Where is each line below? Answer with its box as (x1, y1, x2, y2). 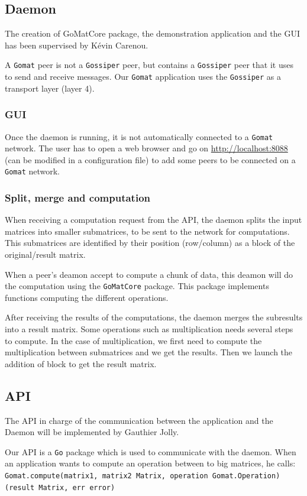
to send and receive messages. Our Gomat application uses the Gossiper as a (5, 70, 281, 83)
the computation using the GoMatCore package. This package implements (5, 280, 269, 292)
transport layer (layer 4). (5, 82, 95, 94)
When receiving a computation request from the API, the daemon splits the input (5, 213, 302, 226)
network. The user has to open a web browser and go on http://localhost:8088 (5, 142, 288, 154)
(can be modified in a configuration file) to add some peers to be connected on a (5, 153, 296, 166)
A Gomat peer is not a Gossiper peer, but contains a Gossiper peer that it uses (5, 59, 293, 71)
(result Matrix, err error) (5, 483, 115, 492)
